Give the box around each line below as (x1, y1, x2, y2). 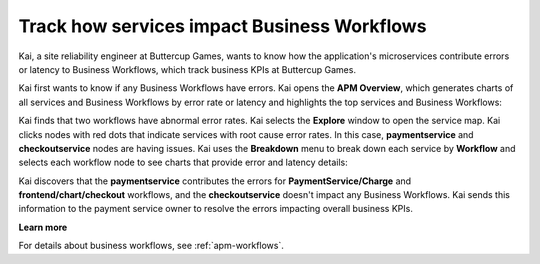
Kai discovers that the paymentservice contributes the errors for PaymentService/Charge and (18, 175, 412, 187)
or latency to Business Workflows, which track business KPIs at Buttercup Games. (18, 63, 357, 75)
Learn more (18, 221, 68, 233)
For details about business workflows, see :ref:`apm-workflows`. (18, 240, 285, 252)
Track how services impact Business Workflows (18, 15, 427, 37)
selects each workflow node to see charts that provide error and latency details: (18, 156, 349, 169)
